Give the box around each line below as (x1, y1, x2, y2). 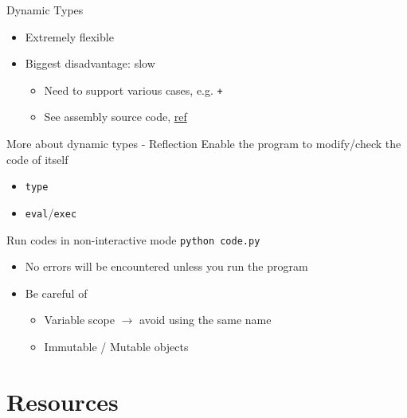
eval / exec (25, 204, 77, 221)
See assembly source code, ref (44, 108, 187, 125)
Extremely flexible (25, 28, 114, 45)
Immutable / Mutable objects (44, 338, 189, 354)
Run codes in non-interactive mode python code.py (6, 231, 260, 248)
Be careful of (25, 284, 88, 301)
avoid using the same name (139, 311, 272, 328)
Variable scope (44, 311, 115, 328)
